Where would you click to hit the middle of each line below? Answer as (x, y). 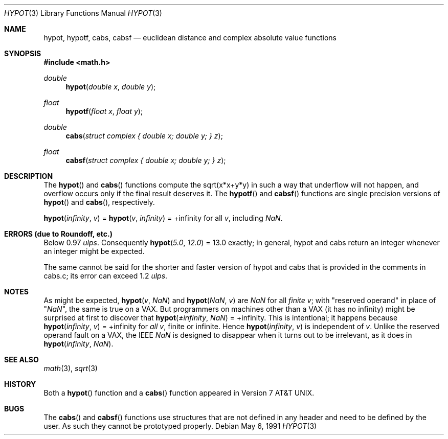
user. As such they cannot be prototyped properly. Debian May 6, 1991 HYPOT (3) (180, 426)
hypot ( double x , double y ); (111, 87)
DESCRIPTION (29, 176)
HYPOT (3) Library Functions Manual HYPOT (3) (83, 13)
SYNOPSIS (23, 53)
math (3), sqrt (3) (71, 368)
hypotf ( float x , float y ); (104, 111)
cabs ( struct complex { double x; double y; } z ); (144, 136)
